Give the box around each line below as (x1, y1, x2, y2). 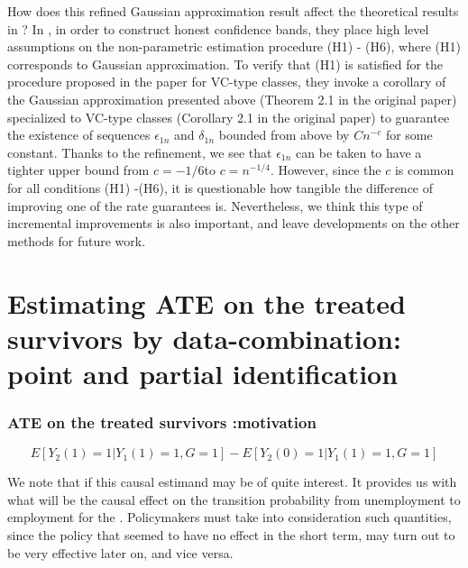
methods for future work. (7, 231, 146, 250)
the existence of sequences (7, 125, 151, 144)
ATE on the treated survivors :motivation (7, 410, 317, 433)
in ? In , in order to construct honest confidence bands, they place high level (7, 19, 429, 38)
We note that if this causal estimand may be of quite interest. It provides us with (7, 472, 457, 491)
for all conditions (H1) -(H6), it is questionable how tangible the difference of (7, 178, 434, 197)
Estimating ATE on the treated (7, 284, 406, 321)
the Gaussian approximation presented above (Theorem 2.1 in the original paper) (7, 89, 457, 108)
